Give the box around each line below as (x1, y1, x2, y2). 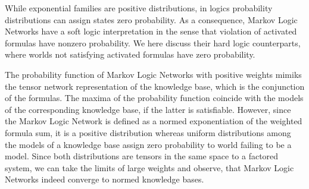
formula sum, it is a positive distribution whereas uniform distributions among (5, 126, 291, 138)
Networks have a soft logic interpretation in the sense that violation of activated (5, 25, 297, 37)
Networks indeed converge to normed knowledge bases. (5, 173, 204, 185)
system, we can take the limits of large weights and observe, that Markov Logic (5, 161, 294, 174)
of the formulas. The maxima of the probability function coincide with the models (5, 92, 304, 104)
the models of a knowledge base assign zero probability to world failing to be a (5, 138, 292, 150)
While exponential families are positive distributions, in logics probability (5, 2, 273, 14)
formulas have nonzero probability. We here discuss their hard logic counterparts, (5, 36, 301, 49)
